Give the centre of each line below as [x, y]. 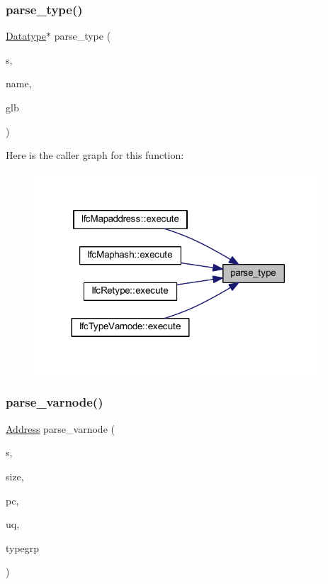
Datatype [26, 36]
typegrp [23, 547]
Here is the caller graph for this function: [95, 155]
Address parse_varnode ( [60, 428]
